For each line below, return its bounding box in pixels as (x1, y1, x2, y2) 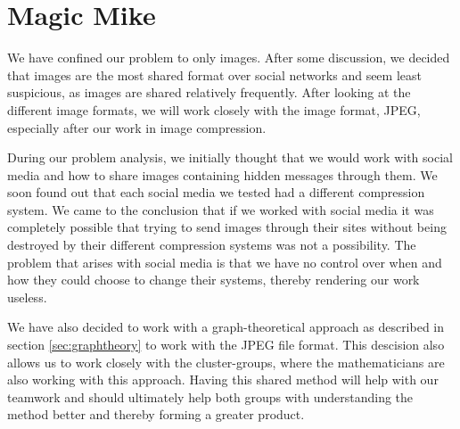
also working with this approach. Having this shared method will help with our (7, 370, 439, 389)
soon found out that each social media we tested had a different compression (7, 183, 425, 202)
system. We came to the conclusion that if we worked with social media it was (7, 200, 434, 219)
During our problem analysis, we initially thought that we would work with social (7, 148, 453, 167)
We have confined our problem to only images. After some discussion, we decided (7, 48, 450, 67)
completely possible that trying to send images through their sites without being (7, 218, 447, 236)
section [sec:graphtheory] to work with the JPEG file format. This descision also (7, 335, 445, 354)
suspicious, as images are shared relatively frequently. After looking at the (7, 83, 411, 102)
